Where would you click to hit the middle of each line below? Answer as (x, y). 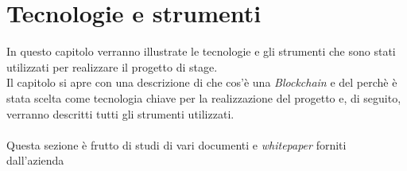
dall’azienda (35, 160)
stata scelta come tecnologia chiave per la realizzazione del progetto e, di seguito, (204, 97)
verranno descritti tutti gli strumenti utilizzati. (120, 113)
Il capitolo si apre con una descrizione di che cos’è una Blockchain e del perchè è (202, 82)
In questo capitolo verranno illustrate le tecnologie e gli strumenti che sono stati (201, 51)
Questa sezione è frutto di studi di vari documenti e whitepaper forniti (176, 144)
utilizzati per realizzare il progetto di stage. (112, 66)
